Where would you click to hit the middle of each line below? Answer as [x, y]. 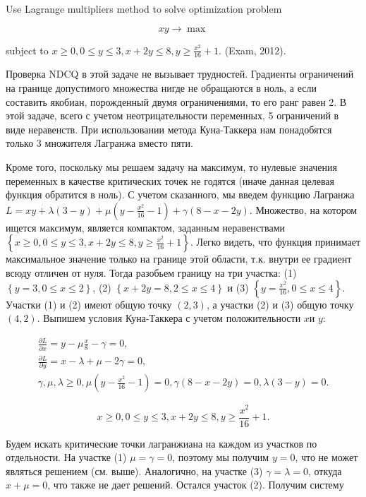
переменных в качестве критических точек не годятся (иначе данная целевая [170, 180]
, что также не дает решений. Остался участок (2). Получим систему [196, 485]
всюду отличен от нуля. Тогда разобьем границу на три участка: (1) [151, 272]
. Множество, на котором [303, 209]
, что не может [327, 457]
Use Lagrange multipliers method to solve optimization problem [144, 8]
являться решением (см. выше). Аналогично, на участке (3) [134, 471]
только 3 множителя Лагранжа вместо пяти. [99, 143]
